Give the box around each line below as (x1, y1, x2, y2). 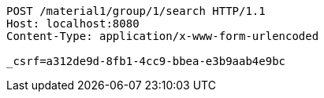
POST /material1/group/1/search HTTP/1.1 (6, 5, 266, 17)
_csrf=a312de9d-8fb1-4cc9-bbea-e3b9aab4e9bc (6, 55, 286, 67)
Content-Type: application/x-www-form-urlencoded (6, 30, 319, 42)
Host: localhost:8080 (6, 17, 140, 30)
